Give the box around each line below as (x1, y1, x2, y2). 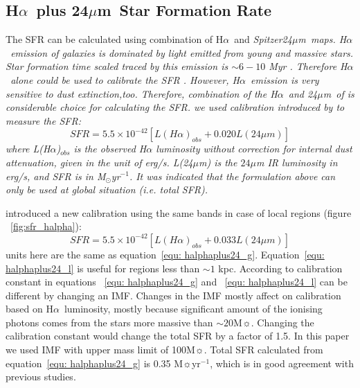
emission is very (251, 72, 319, 87)
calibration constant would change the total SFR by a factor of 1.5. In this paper (6, 328, 350, 343)
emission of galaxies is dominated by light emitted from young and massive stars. (10, 45, 354, 60)
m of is (323, 86, 354, 100)
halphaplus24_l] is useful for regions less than (6, 261, 200, 275)
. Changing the (251, 315, 314, 329)
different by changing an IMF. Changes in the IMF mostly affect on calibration (6, 288, 341, 302)
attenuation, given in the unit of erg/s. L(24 (6, 155, 193, 169)
